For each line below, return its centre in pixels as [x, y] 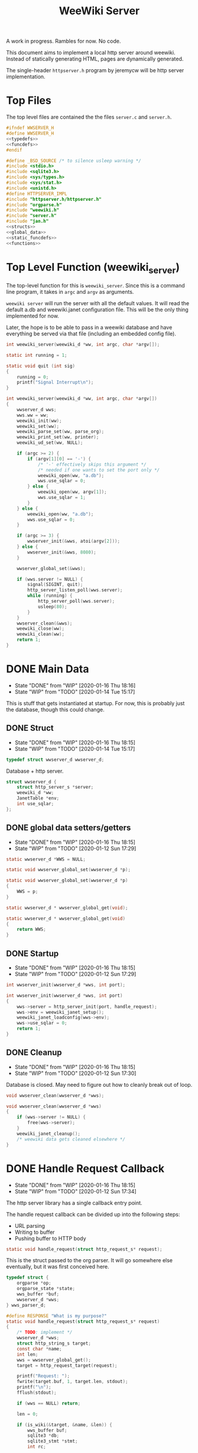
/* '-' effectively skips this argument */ [92, 464]
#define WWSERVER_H [30, 133]
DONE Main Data [48, 669]
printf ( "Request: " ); [43, 1376]
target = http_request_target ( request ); [67, 1365]
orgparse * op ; [34, 1283]
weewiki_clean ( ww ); [41, 634]
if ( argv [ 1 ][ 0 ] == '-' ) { [59, 459]
